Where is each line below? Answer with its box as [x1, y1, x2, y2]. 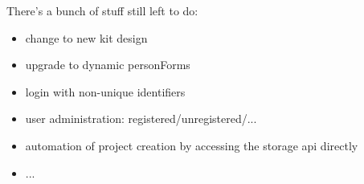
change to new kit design [25, 29, 148, 46]
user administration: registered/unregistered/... [25, 110, 257, 127]
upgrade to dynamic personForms [25, 56, 190, 73]
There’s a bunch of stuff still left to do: [6, 2, 198, 18]
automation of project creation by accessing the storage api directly [25, 137, 358, 153]
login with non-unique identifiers [25, 83, 186, 100]
